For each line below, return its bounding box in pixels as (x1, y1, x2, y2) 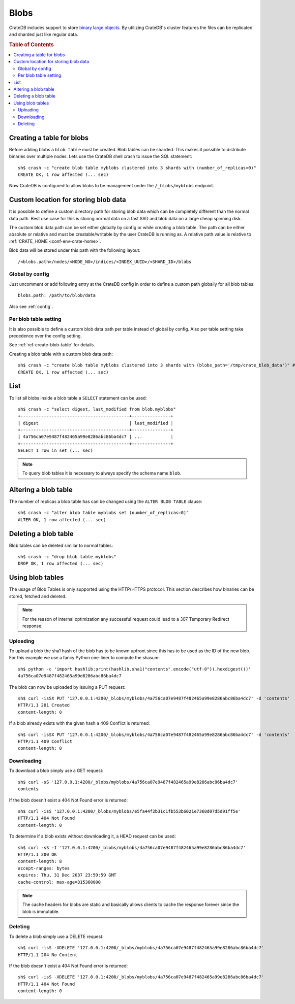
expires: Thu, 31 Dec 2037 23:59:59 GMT (18, 872, 117, 878)
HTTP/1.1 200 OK (18, 851, 57, 857)
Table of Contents (9, 41, 54, 48)
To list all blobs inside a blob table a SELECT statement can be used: (9, 395, 147, 401)
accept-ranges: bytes (18, 865, 70, 871)
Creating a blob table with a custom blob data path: (9, 351, 113, 357)
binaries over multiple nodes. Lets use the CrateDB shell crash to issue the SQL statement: (9, 153, 193, 160)
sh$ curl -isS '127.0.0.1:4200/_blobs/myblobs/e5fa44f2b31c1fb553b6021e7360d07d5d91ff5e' (18, 808, 241, 814)
